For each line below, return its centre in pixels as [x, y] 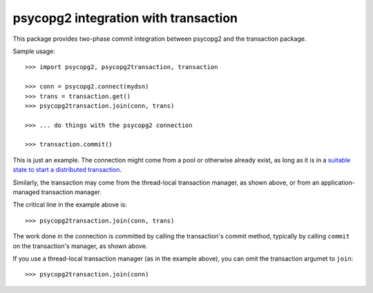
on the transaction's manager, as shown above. [80, 246]
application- [338, 182]
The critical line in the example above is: [70, 205]
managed [26, 192]
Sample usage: [34, 51]
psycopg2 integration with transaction [125, 18]
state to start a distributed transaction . [67, 170]
